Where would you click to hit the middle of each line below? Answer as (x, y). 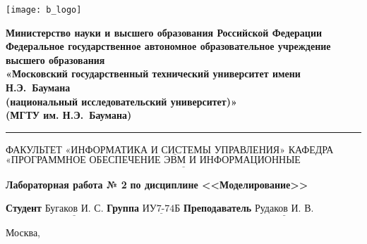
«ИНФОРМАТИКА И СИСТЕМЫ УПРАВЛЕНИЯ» (175, 150)
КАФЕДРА (311, 149)
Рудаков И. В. (284, 209)
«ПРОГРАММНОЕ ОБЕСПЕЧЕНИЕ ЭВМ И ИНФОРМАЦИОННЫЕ (153, 161)
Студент (24, 208)
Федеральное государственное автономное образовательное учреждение (168, 46)
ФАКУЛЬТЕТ (34, 149)
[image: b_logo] (44, 10)
